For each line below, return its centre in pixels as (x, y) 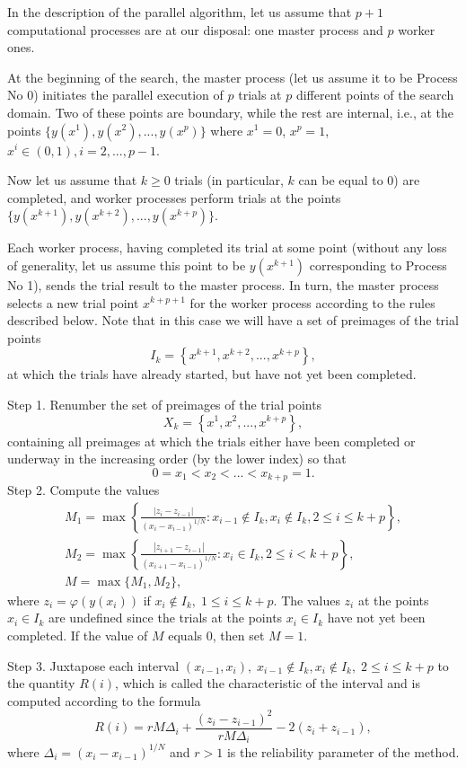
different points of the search (375, 95)
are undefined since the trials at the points (166, 618)
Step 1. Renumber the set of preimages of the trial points (165, 404)
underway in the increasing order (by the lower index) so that (177, 459)
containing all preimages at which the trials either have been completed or (211, 441)
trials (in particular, (229, 180)
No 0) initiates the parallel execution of (115, 95)
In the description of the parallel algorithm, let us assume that (180, 12)
